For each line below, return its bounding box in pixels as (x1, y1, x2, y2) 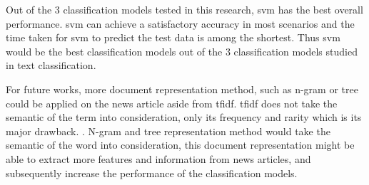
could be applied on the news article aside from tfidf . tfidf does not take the (6, 95, 338, 110)
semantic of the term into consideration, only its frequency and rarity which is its (6, 110, 362, 125)
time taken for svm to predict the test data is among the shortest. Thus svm (6, 30, 340, 45)
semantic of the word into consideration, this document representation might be (6, 137, 355, 152)
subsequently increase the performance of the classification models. (6, 165, 298, 180)
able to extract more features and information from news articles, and (6, 151, 311, 166)
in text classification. (6, 58, 96, 73)
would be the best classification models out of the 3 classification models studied (6, 43, 358, 58)
